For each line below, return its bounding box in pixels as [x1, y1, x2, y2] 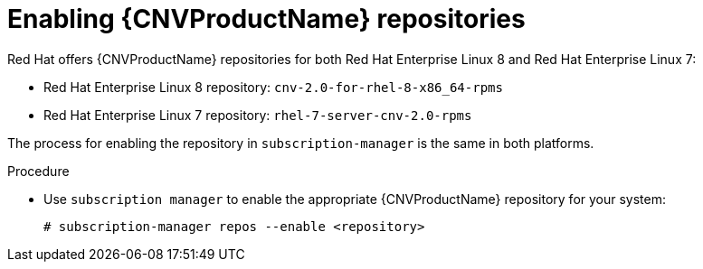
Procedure [7, 162, 70, 179]
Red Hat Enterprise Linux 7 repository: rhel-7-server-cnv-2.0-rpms [43, 107, 472, 123]
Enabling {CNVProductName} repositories [7, 4, 526, 34]
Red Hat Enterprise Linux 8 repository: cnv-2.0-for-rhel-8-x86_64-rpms [43, 79, 503, 95]
